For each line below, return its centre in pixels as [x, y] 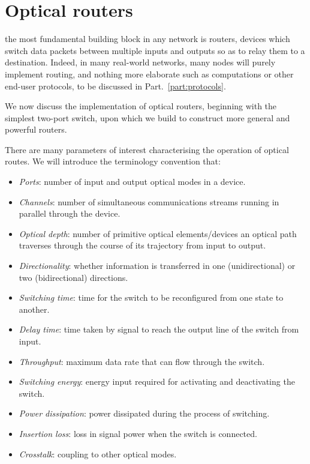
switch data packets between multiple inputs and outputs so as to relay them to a [155, 50]
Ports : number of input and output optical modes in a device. [132, 182]
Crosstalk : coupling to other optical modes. [98, 453]
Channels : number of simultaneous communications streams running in [149, 201]
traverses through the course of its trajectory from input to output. [142, 245]
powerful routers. [36, 129]
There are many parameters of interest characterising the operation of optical [147, 149]
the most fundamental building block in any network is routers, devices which [148, 39]
